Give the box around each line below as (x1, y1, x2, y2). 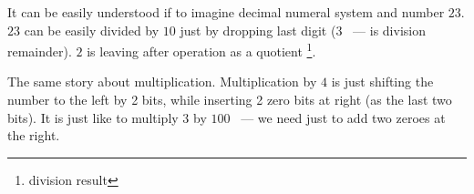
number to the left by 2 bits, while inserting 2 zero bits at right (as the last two (7, 90, 452, 109)
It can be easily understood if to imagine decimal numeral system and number (7, 3, 445, 21)
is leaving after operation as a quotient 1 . (87, 39, 316, 60)
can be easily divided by (24, 20, 160, 39)
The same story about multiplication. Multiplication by (7, 72, 317, 91)
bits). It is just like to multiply (7, 107, 179, 127)
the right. (7, 126, 60, 145)
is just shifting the (331, 72, 434, 91)
